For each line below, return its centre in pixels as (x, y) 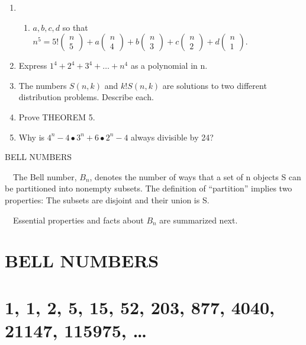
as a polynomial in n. (169, 66)
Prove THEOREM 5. (57, 116)
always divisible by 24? (172, 137)
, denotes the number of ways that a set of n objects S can (195, 176)
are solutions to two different (215, 85)
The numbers (43, 85)
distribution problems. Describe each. (86, 97)
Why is (32, 137)
